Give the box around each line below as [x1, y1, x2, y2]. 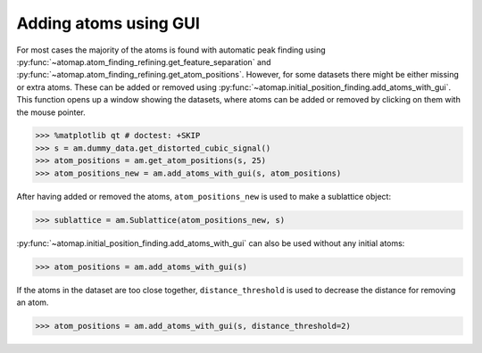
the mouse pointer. [16, 107, 87, 118]
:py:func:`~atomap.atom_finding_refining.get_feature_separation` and [16, 56, 271, 67]
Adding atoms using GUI [16, 13, 201, 33]
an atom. [16, 297, 49, 308]
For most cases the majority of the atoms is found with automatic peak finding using [16, 45, 326, 55]
